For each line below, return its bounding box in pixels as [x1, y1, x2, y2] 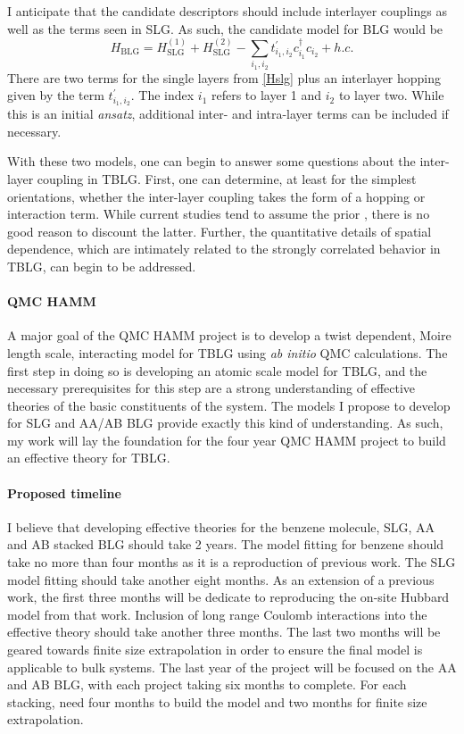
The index [138, 86, 195, 104]
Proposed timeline [7, 483, 121, 502]
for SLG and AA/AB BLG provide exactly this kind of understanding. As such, [7, 413, 443, 432]
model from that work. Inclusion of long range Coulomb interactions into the [7, 605, 427, 623]
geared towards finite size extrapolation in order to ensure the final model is [7, 640, 423, 659]
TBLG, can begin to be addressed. [7, 256, 196, 275]
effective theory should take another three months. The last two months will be [7, 622, 441, 641]
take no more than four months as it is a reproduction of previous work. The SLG [7, 553, 456, 571]
